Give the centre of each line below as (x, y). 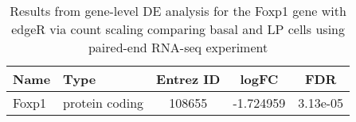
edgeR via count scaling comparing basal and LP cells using (178, 29)
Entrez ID (188, 79)
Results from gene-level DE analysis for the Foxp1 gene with (178, 11)
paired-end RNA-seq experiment (178, 47)
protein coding (104, 103)
